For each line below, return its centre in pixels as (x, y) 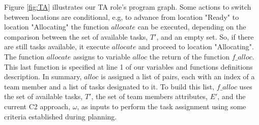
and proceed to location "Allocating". (196, 46)
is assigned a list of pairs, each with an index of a (178, 76)
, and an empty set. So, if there (205, 36)
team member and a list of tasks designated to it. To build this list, (109, 86)
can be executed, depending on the (192, 27)
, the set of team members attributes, (149, 96)
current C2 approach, (37, 106)
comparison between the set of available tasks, (76, 36)
